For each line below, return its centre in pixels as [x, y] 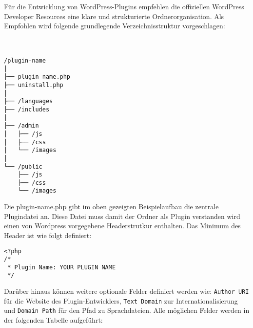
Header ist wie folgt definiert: [48, 235]
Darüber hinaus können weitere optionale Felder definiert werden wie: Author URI [126, 291]
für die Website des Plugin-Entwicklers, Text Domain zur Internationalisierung [121, 300]
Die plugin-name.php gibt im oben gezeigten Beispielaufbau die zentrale [111, 207]
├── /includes [27, 109]
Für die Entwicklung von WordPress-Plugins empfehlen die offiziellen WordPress [124, 6]
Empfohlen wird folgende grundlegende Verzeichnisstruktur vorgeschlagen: [115, 26]
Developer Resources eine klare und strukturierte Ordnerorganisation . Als [114, 16]
